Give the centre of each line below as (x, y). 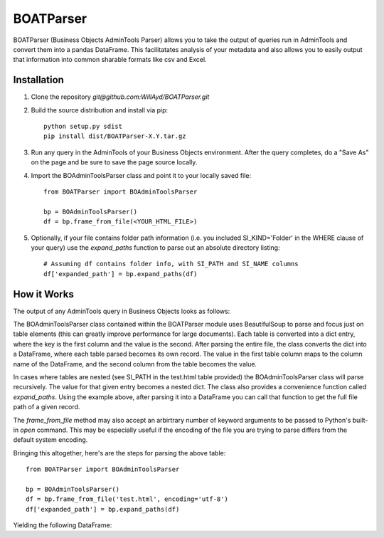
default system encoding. (50, 440)
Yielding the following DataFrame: (63, 525)
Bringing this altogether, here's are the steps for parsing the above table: (119, 453)
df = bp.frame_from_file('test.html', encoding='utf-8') (127, 499)
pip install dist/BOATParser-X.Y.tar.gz (115, 136)
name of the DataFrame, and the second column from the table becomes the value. (135, 364)
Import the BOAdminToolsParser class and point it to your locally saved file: (141, 175)
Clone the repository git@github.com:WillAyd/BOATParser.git (120, 97)
